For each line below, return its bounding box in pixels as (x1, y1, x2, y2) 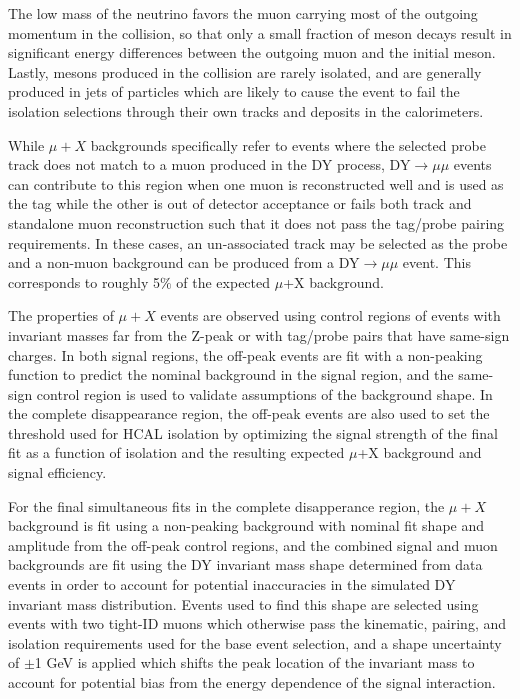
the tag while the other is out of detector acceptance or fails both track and (8, 193, 472, 214)
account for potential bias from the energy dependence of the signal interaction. (8, 672, 496, 692)
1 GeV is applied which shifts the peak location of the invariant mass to (34, 652, 475, 673)
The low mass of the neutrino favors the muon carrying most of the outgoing (8, 3, 478, 23)
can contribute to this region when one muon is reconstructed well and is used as (8, 173, 504, 194)
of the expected (176, 271, 271, 292)
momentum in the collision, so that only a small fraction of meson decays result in (8, 22, 512, 43)
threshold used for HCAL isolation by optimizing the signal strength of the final (8, 422, 498, 443)
